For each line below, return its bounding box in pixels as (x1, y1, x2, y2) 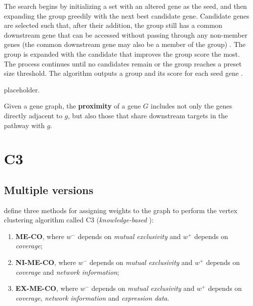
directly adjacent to (4, 110, 63, 120)
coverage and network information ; (15, 266, 119, 277)
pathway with (4, 120, 45, 130)
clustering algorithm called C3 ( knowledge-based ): (4, 215, 154, 225)
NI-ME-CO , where (15, 257, 76, 267)
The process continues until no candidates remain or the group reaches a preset (4, 58, 242, 68)
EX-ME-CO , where (15, 283, 78, 293)
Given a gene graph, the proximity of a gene (4, 101, 141, 111)
